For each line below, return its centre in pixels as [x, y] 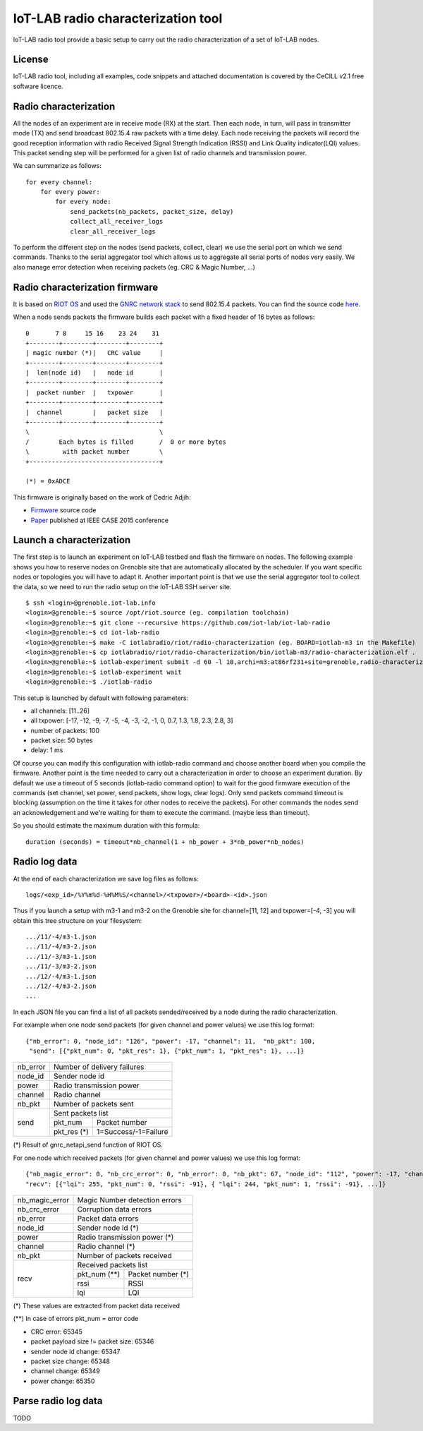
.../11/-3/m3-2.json [61, 966]
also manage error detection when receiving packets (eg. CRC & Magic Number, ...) [134, 267]
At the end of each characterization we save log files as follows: [106, 878]
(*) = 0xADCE [48, 481]
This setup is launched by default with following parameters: [101, 698]
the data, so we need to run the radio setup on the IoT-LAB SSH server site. [122, 586]
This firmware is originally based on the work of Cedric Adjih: [102, 497]
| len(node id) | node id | [94, 373]
